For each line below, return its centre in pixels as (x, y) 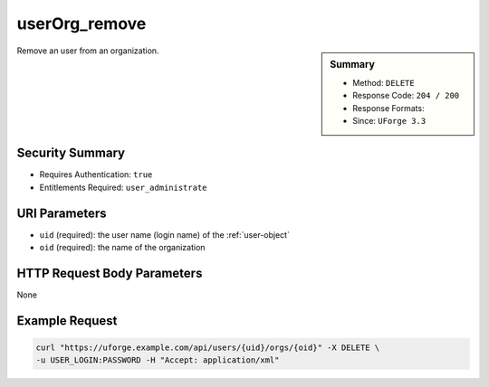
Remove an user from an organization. (88, 51)
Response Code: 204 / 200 (406, 96)
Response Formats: (388, 108)
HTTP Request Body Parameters (110, 273)
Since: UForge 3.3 (389, 120)
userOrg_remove (81, 24)
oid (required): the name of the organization (122, 248)
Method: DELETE (384, 82)
